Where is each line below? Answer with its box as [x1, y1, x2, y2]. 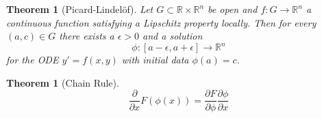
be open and [208, 2, 258, 16]
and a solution [143, 29, 203, 43]
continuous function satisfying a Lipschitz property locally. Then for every [6, 15, 317, 29]
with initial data [121, 53, 189, 67]
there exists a [59, 29, 114, 43]
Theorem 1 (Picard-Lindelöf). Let [6, 2, 153, 16]
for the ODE [6, 53, 59, 67]
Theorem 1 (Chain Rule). [6, 75, 119, 89]
